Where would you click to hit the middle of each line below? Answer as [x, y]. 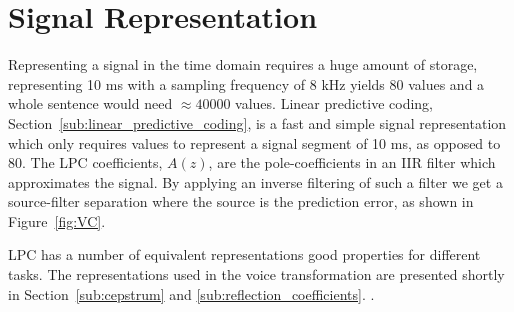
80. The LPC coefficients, [85, 162]
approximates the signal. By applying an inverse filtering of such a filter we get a [255, 181]
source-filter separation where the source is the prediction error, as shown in [241, 201]
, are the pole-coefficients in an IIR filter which [352, 162]
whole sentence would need [90, 103]
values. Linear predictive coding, [334, 103]
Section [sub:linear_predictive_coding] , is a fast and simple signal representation [257, 122]
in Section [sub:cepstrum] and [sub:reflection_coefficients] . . [191, 293]
